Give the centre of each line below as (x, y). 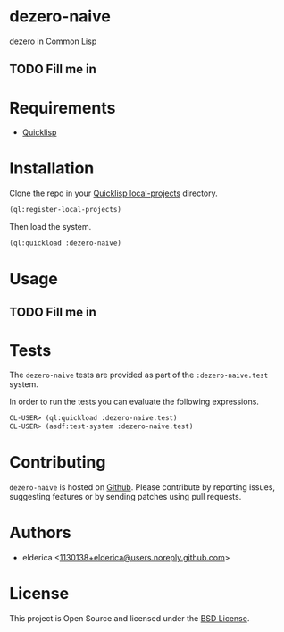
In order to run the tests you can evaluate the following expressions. (134, 402)
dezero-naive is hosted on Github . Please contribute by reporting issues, (142, 487)
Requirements (63, 108)
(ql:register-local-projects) (66, 210)
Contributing (58, 463)
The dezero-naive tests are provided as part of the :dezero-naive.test (139, 375)
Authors (40, 533)
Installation (52, 169)
